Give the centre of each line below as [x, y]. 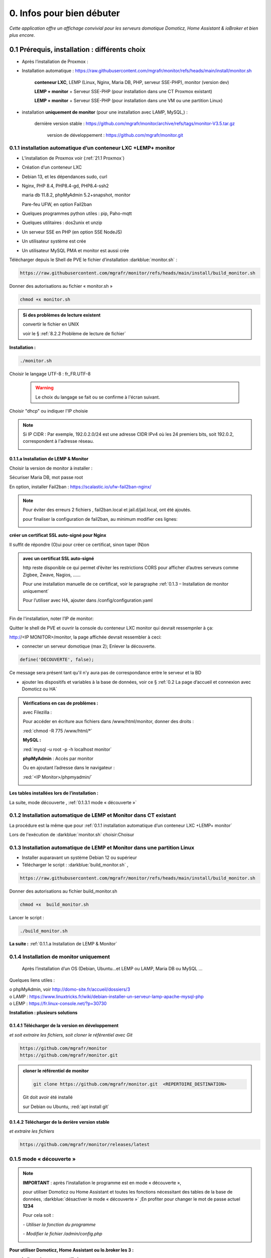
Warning [44, 388]
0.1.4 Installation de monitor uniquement [60, 957]
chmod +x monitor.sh [45, 299]
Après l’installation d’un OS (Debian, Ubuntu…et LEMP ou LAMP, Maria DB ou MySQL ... [112, 969]
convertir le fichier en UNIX [51, 324]
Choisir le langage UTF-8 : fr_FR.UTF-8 [50, 374]
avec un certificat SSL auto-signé [58, 558]
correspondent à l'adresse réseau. [58, 441]
